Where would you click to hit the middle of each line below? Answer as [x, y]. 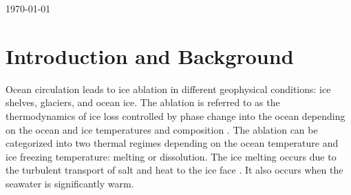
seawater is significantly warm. [70, 183]
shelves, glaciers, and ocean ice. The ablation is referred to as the [143, 102]
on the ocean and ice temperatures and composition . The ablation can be [162, 129]
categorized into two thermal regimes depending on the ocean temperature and [172, 143]
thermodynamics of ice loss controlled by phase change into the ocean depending [175, 115]
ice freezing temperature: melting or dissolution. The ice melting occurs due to [171, 156]
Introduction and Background [150, 55]
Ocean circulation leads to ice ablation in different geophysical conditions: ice [168, 89]
